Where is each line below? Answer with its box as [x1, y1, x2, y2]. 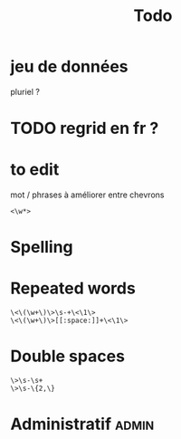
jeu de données [10, 56, 129, 77]
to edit [10, 159, 60, 180]
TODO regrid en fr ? [10, 119, 159, 138]
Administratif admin [10, 414, 155, 434]
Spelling [10, 237, 73, 258]
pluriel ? [10, 86, 40, 97]
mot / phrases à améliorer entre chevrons [10, 189, 165, 200]
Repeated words [10, 278, 137, 299]
